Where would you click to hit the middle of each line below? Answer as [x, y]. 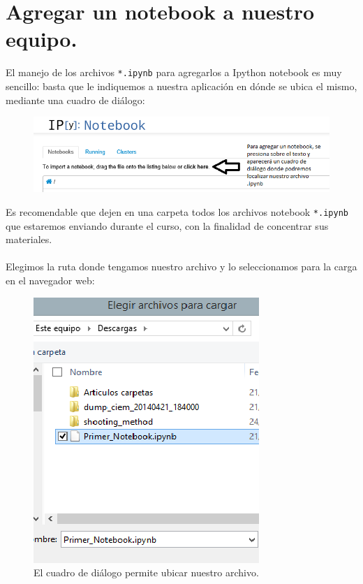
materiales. [29, 239]
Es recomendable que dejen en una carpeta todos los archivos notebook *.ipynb [177, 211]
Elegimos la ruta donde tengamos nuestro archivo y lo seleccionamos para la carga [181, 267]
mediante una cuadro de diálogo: [75, 100]
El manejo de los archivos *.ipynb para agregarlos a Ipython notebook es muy [174, 72]
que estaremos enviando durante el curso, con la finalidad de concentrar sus [167, 225]
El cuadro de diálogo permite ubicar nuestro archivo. [146, 572]
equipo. [42, 39]
